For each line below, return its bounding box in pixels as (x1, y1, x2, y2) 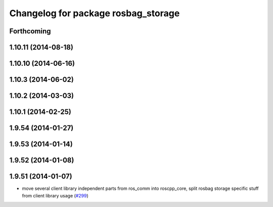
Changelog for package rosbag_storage (9, 8, 180, 19)
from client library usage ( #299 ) (22, 192, 88, 198)
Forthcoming (9, 27, 51, 35)
